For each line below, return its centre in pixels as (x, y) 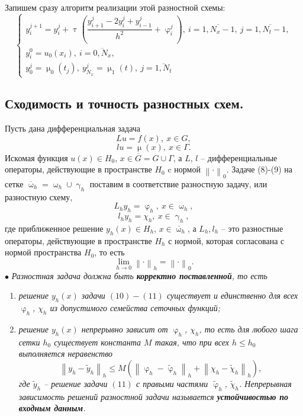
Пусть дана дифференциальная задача (73, 128)
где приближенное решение (54, 228)
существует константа (98, 342)
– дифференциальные (239, 157)
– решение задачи (76, 383)
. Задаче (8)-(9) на (259, 169)
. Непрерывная (265, 383)
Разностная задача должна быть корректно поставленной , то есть (139, 275)
